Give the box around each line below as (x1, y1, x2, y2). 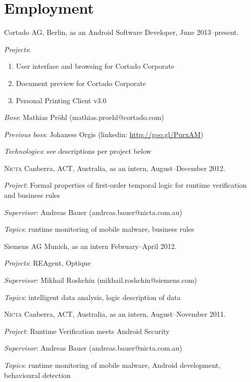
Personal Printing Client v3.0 (16, 95, 107, 105)
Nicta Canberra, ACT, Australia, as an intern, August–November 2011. (4, 309, 226, 319)
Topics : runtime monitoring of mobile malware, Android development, (4, 360, 221, 370)
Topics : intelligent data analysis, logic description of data (4, 291, 181, 302)
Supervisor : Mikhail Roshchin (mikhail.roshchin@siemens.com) (4, 275, 197, 285)
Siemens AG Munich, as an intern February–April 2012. (4, 240, 177, 251)
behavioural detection (4, 369, 71, 380)
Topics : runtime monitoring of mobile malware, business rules (4, 224, 194, 234)
